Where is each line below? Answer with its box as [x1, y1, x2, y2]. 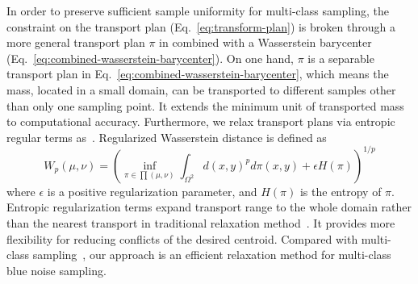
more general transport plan [6, 34, 145, 51]
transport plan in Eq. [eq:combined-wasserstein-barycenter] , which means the [6, 65, 389, 82]
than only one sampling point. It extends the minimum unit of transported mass [6, 97, 404, 114]
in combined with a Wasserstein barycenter [159, 34, 372, 51]
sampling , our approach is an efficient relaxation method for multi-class [32, 246, 391, 263]
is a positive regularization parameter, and [47, 182, 257, 199]
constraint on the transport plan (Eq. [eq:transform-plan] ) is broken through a [6, 18, 395, 35]
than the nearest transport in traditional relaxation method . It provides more [6, 215, 395, 232]
